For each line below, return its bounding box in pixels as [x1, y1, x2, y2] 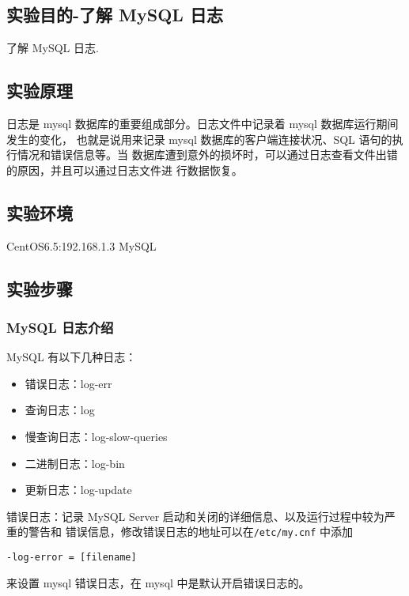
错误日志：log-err [25, 375, 112, 391]
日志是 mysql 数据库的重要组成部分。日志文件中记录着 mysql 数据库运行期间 [6, 115, 399, 131]
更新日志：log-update [25, 481, 132, 498]
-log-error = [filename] [6, 551, 137, 563]
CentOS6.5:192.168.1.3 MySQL [6, 237, 157, 254]
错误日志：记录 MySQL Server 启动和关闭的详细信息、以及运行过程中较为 [6, 507, 384, 524]
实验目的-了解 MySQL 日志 [6, 2, 223, 27]
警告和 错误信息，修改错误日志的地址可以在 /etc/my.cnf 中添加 [28, 523, 354, 540]
